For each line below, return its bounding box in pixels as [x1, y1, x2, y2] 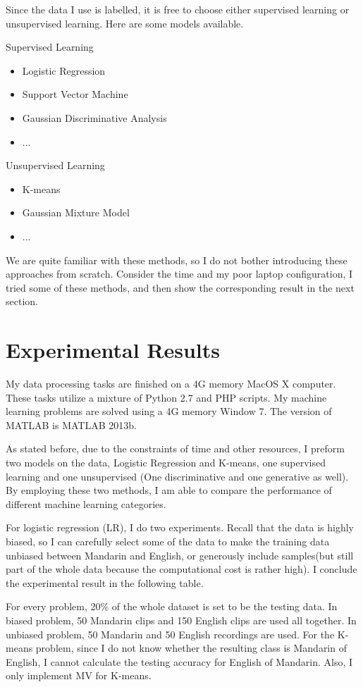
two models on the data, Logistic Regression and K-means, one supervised [6, 455, 326, 469]
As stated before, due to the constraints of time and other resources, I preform [6, 441, 345, 456]
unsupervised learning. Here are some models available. [6, 16, 244, 30]
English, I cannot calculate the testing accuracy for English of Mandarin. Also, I [6, 654, 353, 669]
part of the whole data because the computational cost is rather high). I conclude [6, 562, 357, 576]
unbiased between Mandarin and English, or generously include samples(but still [6, 547, 354, 562]
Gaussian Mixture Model [22, 205, 130, 220]
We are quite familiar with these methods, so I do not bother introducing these [6, 252, 347, 267]
